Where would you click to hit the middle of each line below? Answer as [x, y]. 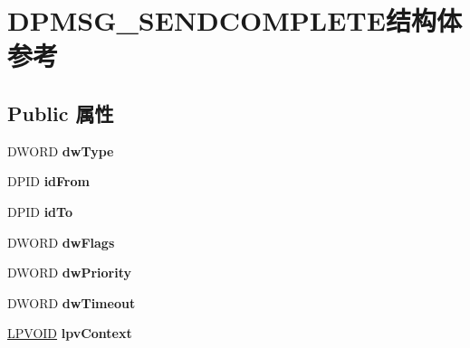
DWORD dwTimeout [72, 302]
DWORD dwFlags [61, 242]
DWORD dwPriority [70, 273]
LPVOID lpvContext [70, 333]
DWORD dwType [61, 150]
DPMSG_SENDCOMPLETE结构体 [235, 20]
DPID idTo [40, 211]
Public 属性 [61, 113]
